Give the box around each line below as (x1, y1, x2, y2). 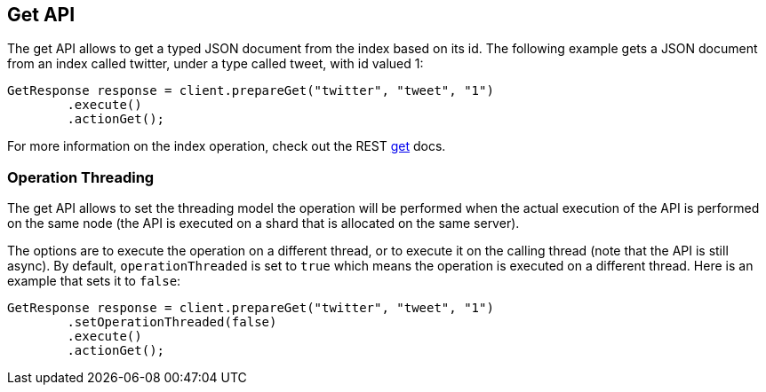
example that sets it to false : (7, 273, 181, 289)
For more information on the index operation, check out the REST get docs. (7, 138, 446, 154)
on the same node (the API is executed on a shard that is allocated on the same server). (7, 216, 520, 231)
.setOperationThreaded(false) (67, 315, 277, 330)
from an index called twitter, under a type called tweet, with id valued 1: (7, 56, 424, 72)
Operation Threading (7, 168, 155, 186)
